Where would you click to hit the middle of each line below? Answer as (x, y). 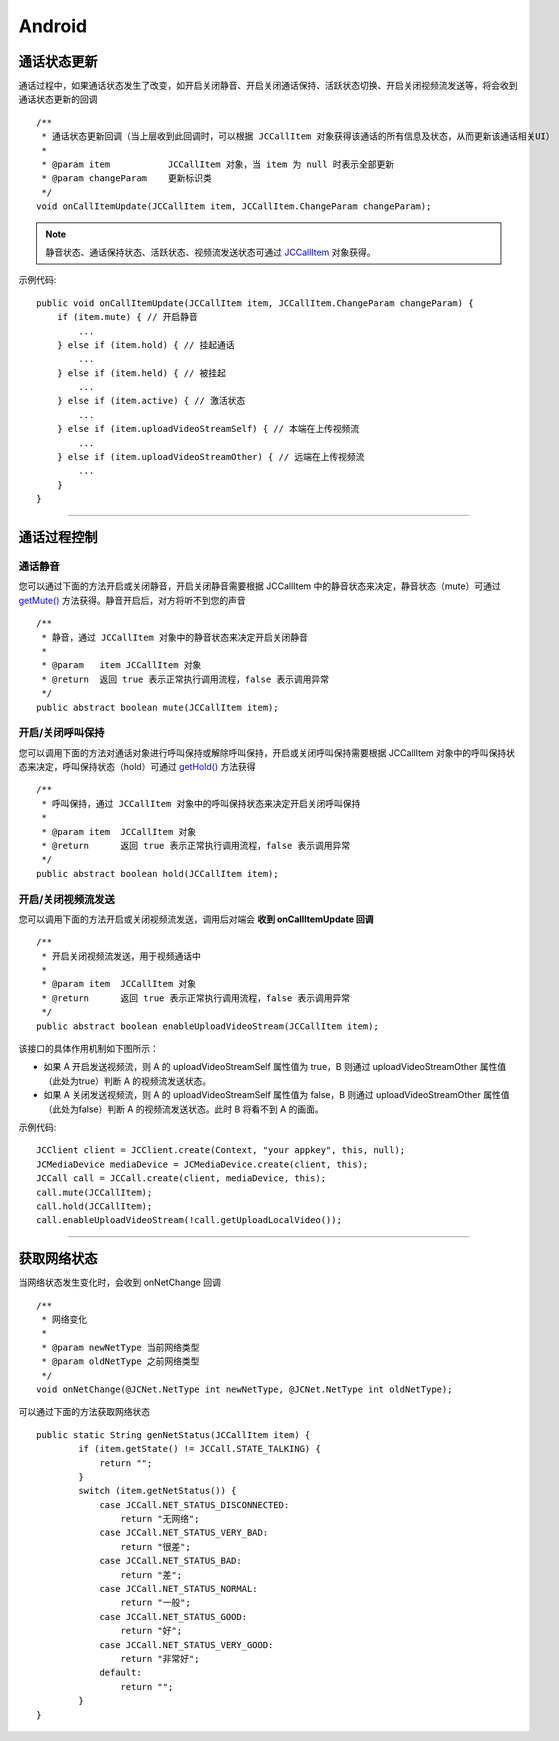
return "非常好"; (160, 1658)
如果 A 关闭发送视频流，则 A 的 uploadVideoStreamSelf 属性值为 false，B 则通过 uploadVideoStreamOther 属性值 (276, 1095)
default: (120, 1673)
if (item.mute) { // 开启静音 (127, 317)
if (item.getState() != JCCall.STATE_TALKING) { (200, 1449)
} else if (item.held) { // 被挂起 (141, 373)
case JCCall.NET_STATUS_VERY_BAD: (184, 1533)
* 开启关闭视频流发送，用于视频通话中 (121, 956)
